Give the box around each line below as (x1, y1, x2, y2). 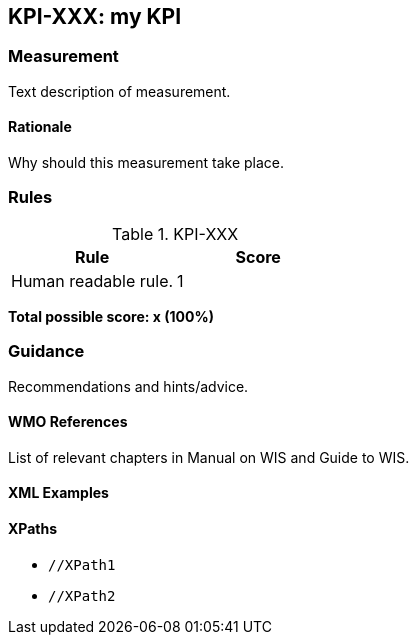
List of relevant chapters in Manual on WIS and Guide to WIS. (8, 448, 410, 466)
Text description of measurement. (8, 82, 231, 100)
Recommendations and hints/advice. (8, 377, 249, 395)
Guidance (8, 341, 85, 362)
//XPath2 (48, 587, 116, 604)
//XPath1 (48, 556, 116, 573)
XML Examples (8, 484, 109, 502)
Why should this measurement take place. (8, 154, 284, 172)
